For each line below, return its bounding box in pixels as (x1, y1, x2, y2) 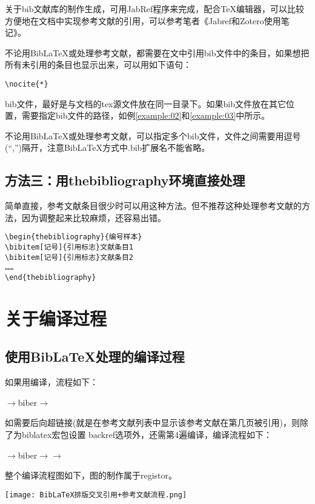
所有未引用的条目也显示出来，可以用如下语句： (5, 58, 191, 71)
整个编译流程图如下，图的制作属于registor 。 (5, 469, 177, 482)
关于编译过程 (5, 305, 107, 330)
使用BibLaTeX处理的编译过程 (5, 347, 185, 366)
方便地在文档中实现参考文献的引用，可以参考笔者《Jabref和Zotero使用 (5, 14, 281, 27)
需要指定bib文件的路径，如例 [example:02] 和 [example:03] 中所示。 (21, 109, 270, 122)
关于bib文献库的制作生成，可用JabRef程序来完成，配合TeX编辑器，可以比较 (5, 2, 304, 15)
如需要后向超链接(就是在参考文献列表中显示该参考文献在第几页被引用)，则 (5, 416, 300, 429)
